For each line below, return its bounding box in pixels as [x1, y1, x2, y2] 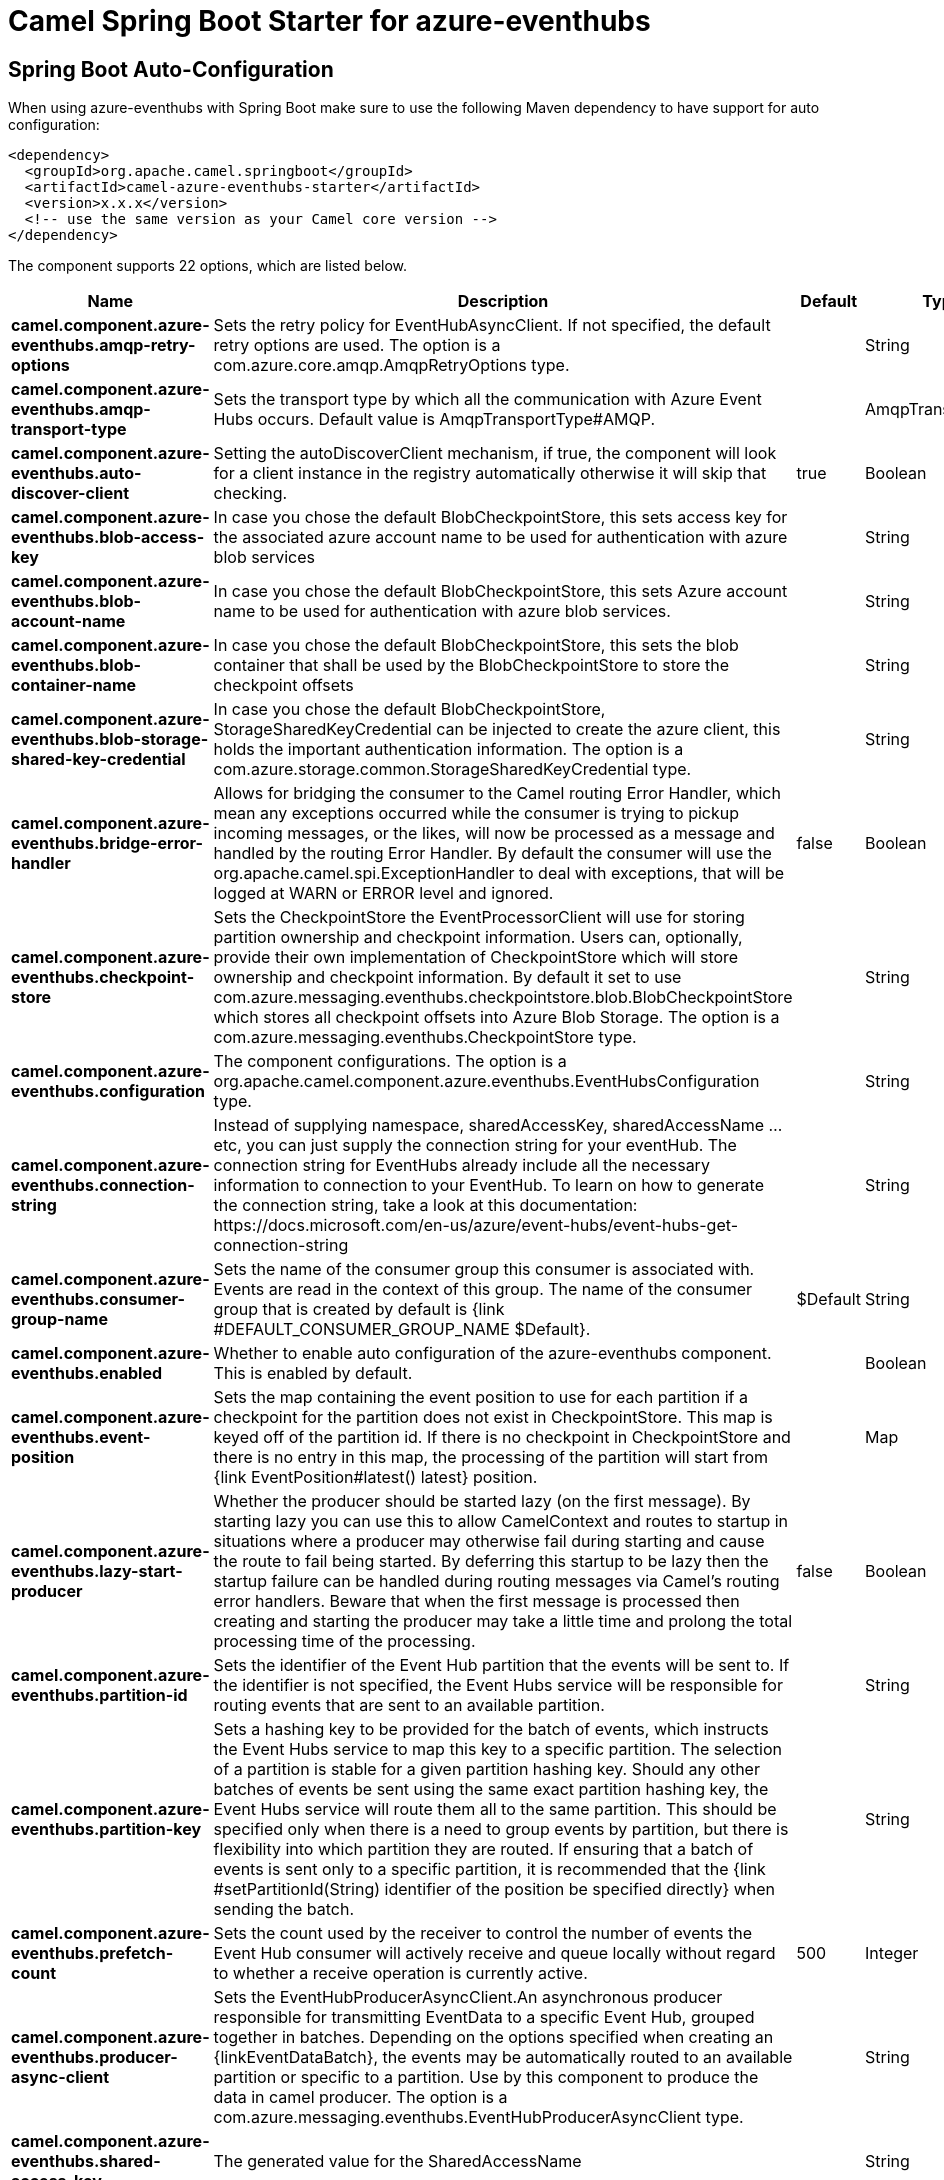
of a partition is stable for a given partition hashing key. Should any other [213, 1759, 760, 1780]
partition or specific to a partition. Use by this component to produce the [213, 2067, 759, 2088]
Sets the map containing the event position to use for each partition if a [213, 1387, 748, 1408]
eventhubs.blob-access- [11, 527, 205, 548]
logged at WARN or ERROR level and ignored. [213, 883, 554, 904]
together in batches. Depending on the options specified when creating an [213, 2027, 774, 2048]
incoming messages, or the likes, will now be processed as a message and [213, 823, 775, 844]
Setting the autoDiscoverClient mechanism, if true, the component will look [213, 443, 777, 464]
